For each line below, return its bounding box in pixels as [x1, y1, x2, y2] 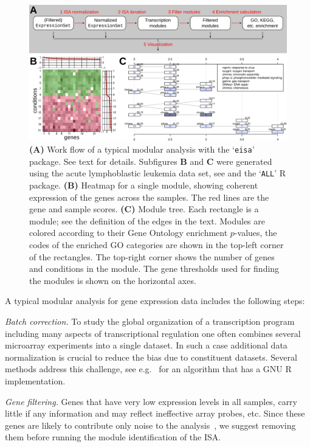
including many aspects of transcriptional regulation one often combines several [5, 327, 301, 339]
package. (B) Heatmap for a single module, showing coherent [29, 179, 258, 192]
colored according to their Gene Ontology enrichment [29, 226, 228, 239]
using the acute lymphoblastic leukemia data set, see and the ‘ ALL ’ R [29, 167, 286, 179]
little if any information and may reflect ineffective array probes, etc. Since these [5, 407, 305, 420]
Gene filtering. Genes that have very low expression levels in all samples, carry [5, 395, 298, 407]
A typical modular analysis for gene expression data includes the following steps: [5, 294, 305, 307]
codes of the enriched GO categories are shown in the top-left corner [29, 238, 284, 251]
